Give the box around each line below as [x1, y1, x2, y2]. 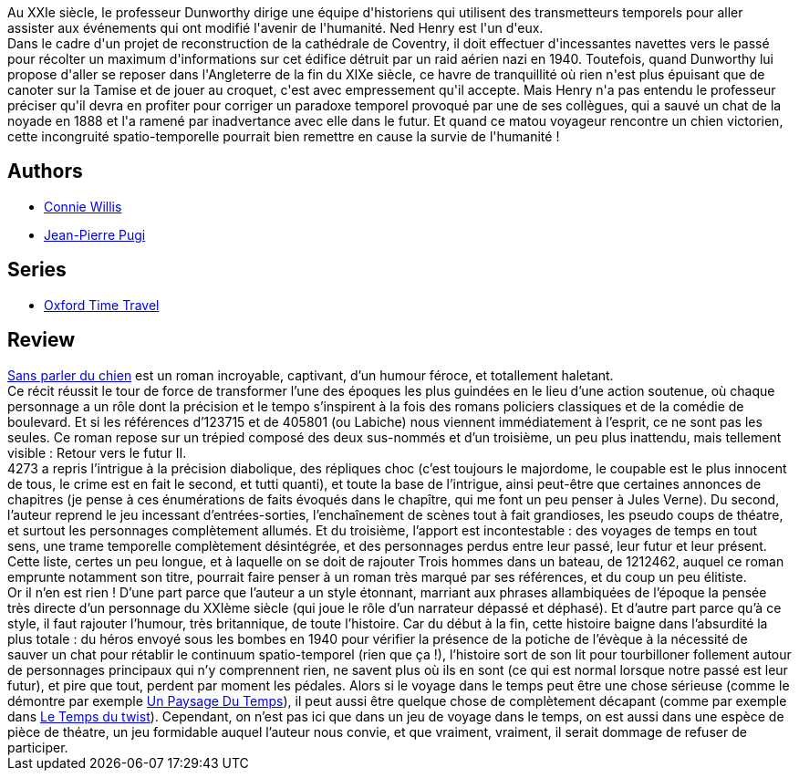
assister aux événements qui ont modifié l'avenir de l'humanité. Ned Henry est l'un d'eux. [7, 20, 544, 36]
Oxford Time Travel [44, 296, 160, 313]
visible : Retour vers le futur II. [7, 444, 187, 461]
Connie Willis [44, 198, 122, 214]
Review [7, 328, 76, 352]
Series [7, 258, 67, 282]
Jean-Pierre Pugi [44, 226, 146, 243]
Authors [7, 160, 83, 183]
